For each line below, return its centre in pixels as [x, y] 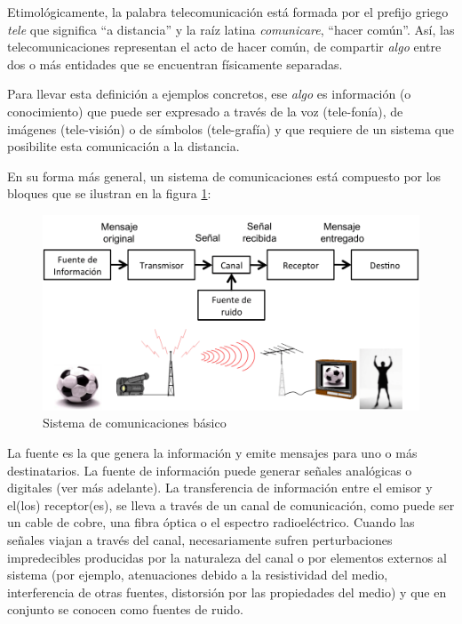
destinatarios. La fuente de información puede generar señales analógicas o [210, 470]
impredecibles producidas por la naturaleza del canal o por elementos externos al [227, 557]
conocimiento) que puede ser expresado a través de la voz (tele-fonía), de [205, 111]
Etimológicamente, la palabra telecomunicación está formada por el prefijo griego [228, 12]
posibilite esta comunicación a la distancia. [123, 146]
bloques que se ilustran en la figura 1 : [109, 193]
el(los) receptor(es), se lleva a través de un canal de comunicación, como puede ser [231, 504]
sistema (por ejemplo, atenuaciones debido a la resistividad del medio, [198, 575]
